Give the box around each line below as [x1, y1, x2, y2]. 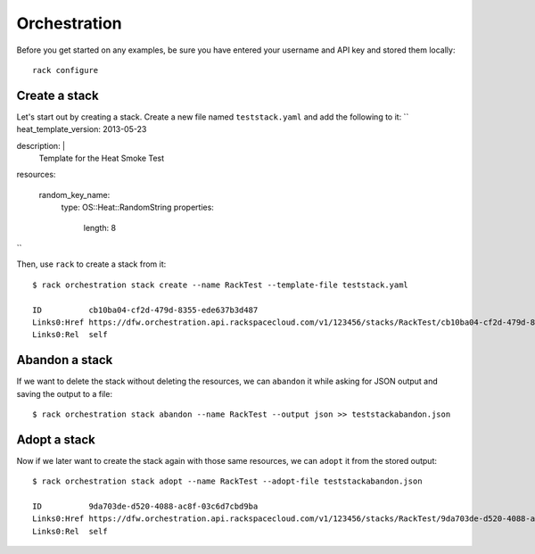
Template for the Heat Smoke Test [38, 153, 165, 164]
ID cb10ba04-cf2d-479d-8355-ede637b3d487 [32, 304, 259, 315]
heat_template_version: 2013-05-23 [16, 124, 147, 135]
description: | [16, 140, 66, 151]
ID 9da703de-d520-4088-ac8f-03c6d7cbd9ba [32, 501, 259, 512]
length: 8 [83, 222, 116, 233]
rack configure [32, 65, 99, 75]
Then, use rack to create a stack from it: [16, 259, 167, 269]
